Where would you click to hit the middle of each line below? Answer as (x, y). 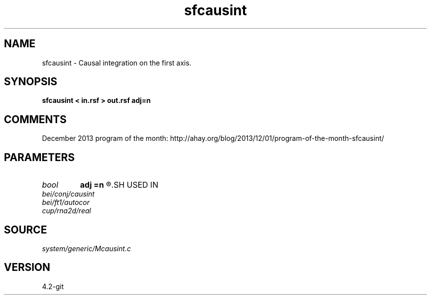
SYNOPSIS (31, 82)
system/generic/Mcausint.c (86, 248)
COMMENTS (35, 119)
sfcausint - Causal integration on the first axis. (117, 63)
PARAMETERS (39, 157)
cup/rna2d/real (66, 211)
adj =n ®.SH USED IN (119, 185)
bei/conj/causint (68, 194)
